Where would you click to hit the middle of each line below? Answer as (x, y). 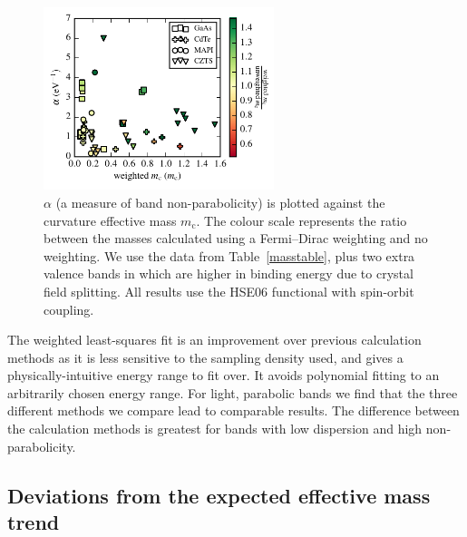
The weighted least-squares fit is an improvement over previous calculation (214, 340)
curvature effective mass (110, 220)
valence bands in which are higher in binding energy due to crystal (229, 273)
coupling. (69, 309)
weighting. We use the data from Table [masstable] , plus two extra (229, 255)
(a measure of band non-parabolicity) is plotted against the (220, 202)
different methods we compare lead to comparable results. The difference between (233, 410)
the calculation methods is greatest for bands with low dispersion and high (215, 429)
